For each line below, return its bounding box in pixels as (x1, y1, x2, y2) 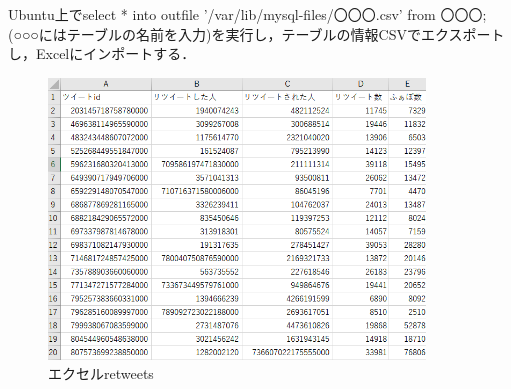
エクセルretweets (48, 363, 154, 384)
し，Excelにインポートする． (8, 43, 196, 64)
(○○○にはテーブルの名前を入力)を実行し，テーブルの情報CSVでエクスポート (8, 23, 505, 44)
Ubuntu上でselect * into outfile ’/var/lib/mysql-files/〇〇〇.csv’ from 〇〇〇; (8, 4, 487, 24)
